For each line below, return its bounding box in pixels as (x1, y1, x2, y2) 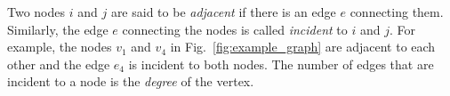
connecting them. (350, 3, 444, 20)
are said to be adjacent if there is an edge (110, 3, 336, 20)
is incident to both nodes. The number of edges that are (128, 54, 434, 73)
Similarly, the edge (7, 20, 108, 38)
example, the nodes (7, 37, 112, 56)
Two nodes (7, 3, 66, 20)
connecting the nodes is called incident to (122, 20, 348, 38)
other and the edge (7, 54, 110, 73)
